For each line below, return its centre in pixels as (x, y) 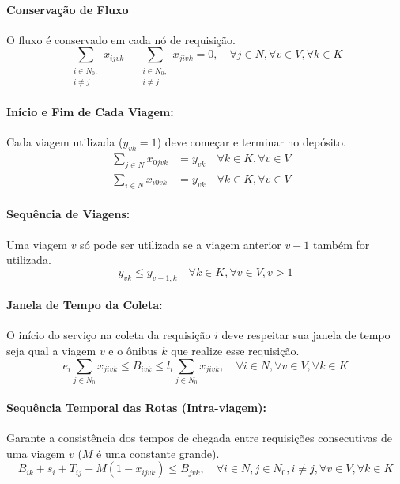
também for (342, 244)
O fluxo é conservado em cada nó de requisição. (121, 39)
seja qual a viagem (51, 350)
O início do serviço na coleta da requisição (109, 335)
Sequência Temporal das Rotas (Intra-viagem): (136, 407)
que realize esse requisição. (235, 350)
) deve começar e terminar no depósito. (251, 142)
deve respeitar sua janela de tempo (306, 335)
